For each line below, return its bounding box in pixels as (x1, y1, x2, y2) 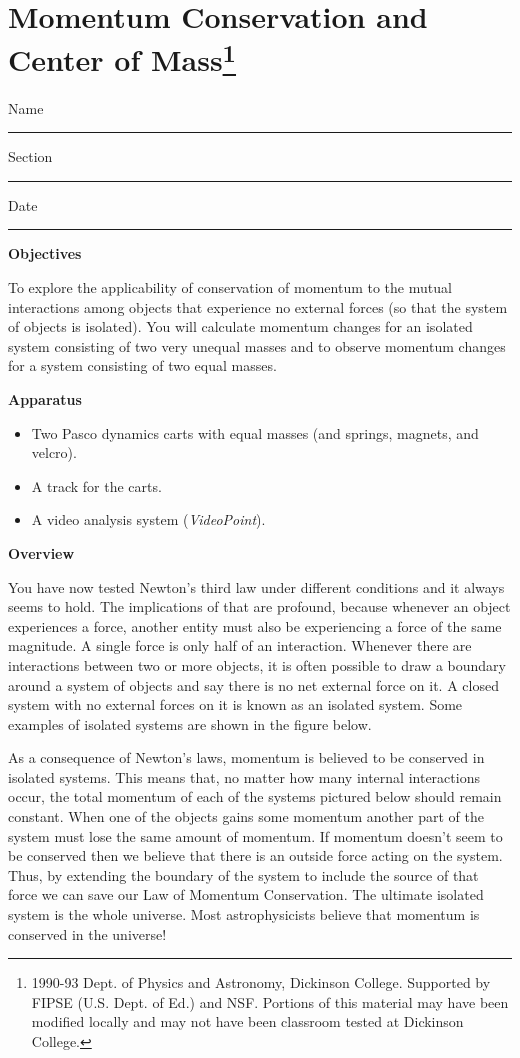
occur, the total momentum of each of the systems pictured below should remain (8, 786, 502, 807)
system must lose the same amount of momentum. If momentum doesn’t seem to (8, 825, 503, 846)
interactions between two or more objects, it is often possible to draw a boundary (8, 654, 506, 675)
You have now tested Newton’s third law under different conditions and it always (8, 576, 505, 597)
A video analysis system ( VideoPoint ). (31, 509, 266, 530)
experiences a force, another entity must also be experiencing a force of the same (8, 615, 502, 636)
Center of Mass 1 (8, 35, 237, 80)
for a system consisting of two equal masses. (8, 355, 277, 376)
